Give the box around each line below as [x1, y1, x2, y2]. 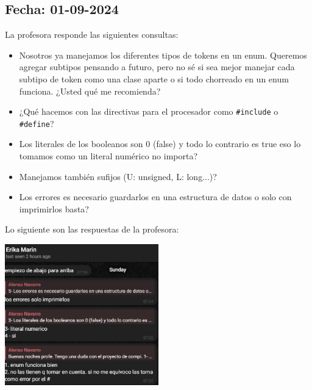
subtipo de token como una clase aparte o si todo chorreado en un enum [19, 72, 289, 85]
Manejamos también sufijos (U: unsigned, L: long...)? [19, 170, 217, 182]
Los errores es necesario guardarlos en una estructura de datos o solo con [19, 190, 292, 203]
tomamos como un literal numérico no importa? [19, 150, 198, 162]
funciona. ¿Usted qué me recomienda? [19, 84, 161, 97]
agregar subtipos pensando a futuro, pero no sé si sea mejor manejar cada [19, 60, 295, 73]
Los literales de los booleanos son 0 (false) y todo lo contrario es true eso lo [19, 137, 301, 150]
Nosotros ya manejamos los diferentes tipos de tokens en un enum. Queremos [19, 48, 307, 61]
